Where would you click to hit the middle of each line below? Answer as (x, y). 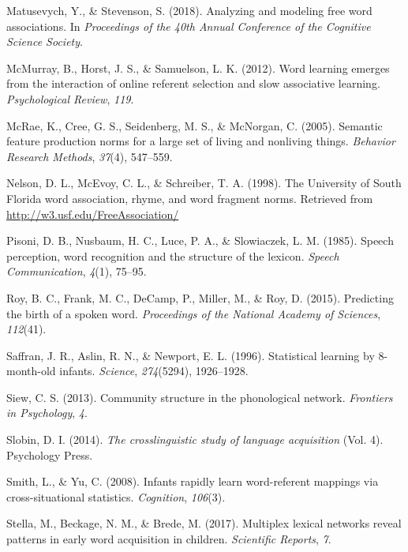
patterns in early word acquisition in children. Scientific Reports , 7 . (169, 539)
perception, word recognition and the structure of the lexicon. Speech (173, 255)
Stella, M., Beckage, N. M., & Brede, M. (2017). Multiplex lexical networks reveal (204, 523)
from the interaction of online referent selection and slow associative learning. (193, 83)
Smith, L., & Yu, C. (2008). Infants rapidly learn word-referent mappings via (193, 481)
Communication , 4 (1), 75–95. (77, 271)
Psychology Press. (50, 454)
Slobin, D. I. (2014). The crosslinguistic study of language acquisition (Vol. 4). (195, 439)
